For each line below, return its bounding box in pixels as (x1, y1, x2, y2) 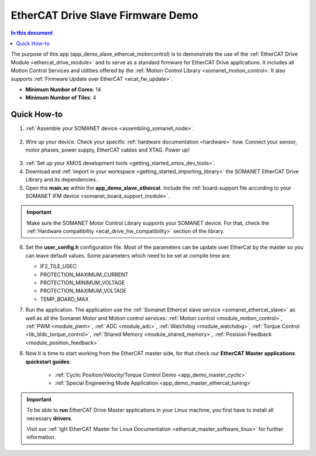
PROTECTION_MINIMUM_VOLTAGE (40, 279, 125, 286)
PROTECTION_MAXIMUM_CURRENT (40, 271, 129, 278)
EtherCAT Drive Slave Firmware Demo (11, 9, 198, 22)
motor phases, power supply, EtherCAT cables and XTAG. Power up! (25, 146, 190, 153)
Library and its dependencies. (25, 176, 98, 183)
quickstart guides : (25, 358, 71, 365)
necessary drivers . (26, 414, 73, 421)
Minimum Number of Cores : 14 (25, 85, 101, 93)
